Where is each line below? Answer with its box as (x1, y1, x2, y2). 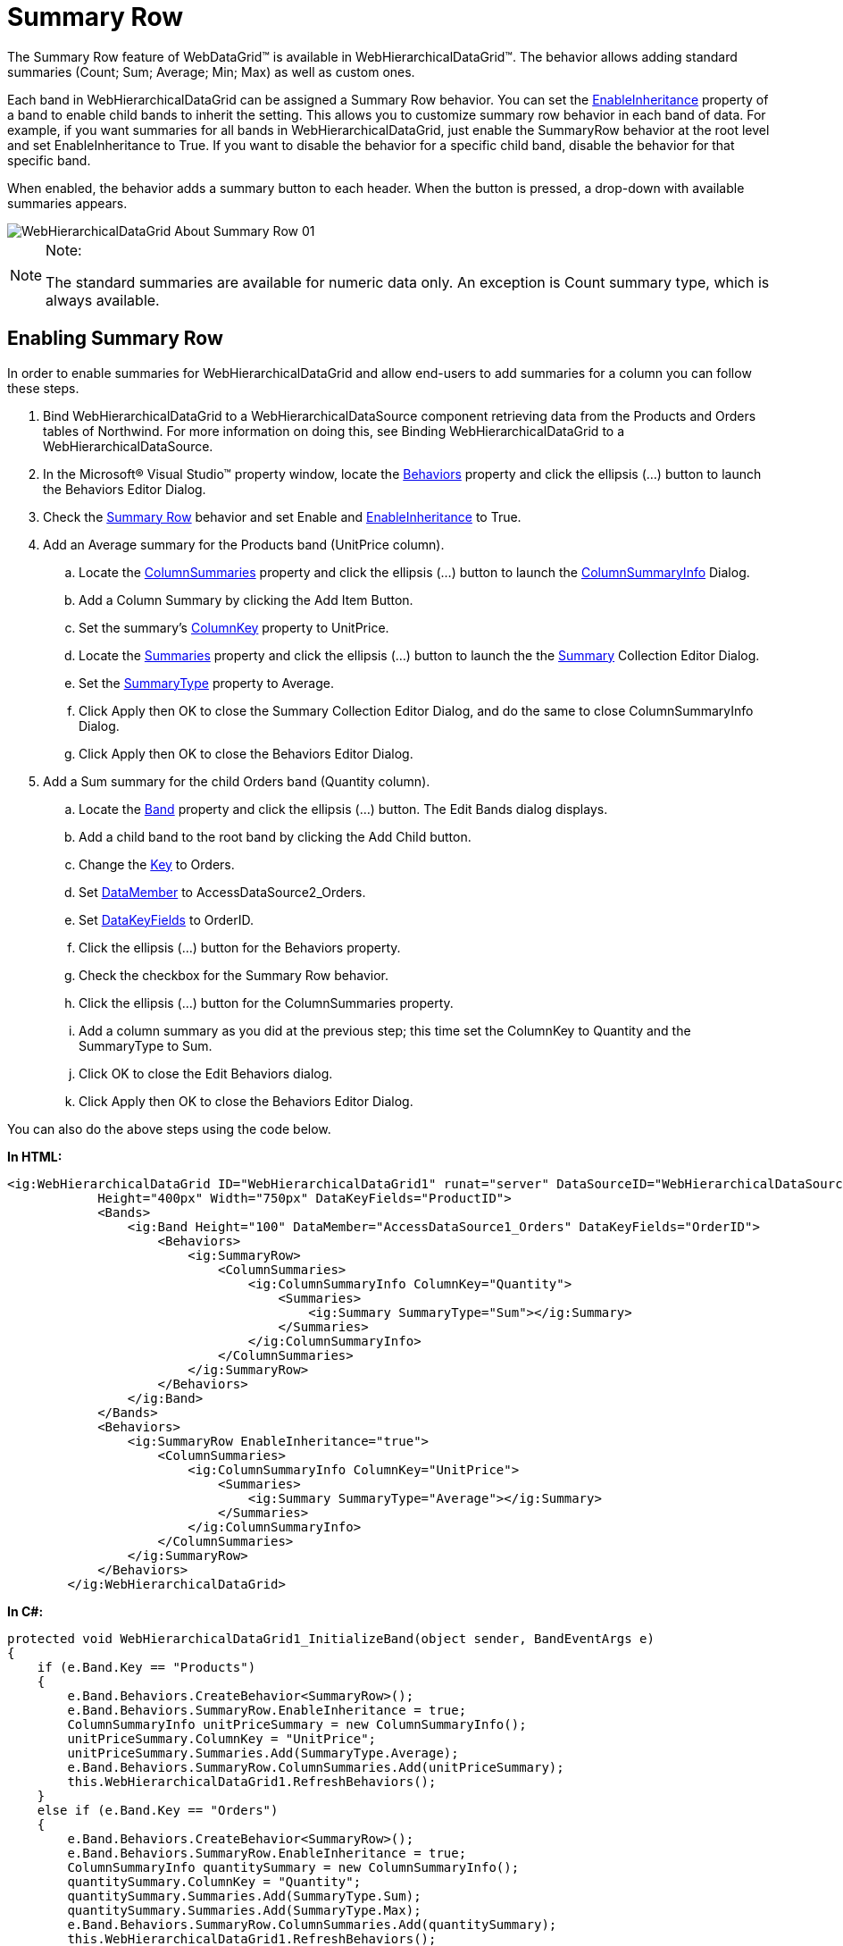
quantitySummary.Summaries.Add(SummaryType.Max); (67, 1902, 421, 1917)
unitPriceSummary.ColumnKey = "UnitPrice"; (67, 1731, 377, 1746)
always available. (46, 290, 160, 309)
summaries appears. (7, 195, 128, 211)
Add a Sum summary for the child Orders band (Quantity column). (43, 773, 430, 789)
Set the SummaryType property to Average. (79, 675, 334, 691)
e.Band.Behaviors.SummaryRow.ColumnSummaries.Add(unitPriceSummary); (67, 1759, 564, 1774)
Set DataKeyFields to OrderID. (79, 911, 254, 927)
